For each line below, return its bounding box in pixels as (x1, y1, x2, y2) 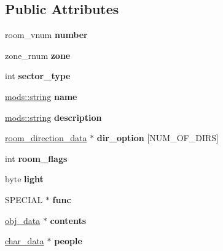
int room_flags (5, 152, 68, 164)
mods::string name (5, 90, 77, 102)
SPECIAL (5, 193, 43, 206)
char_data (5, 234, 44, 247)
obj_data (5, 214, 41, 226)
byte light (5, 172, 44, 185)
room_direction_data (5, 131, 87, 144)
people (54, 234, 82, 247)
